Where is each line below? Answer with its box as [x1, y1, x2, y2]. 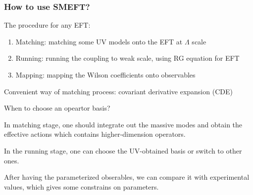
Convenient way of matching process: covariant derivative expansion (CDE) [4, 86, 233, 96]
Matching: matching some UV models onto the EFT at [15, 36, 183, 46]
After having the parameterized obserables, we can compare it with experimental [4, 172, 250, 182]
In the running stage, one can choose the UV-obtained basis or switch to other [4, 145, 242, 156]
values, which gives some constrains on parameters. [4, 181, 159, 192]
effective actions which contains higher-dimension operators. [4, 129, 186, 139]
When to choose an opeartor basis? [4, 103, 110, 113]
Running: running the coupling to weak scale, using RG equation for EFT [15, 53, 240, 63]
